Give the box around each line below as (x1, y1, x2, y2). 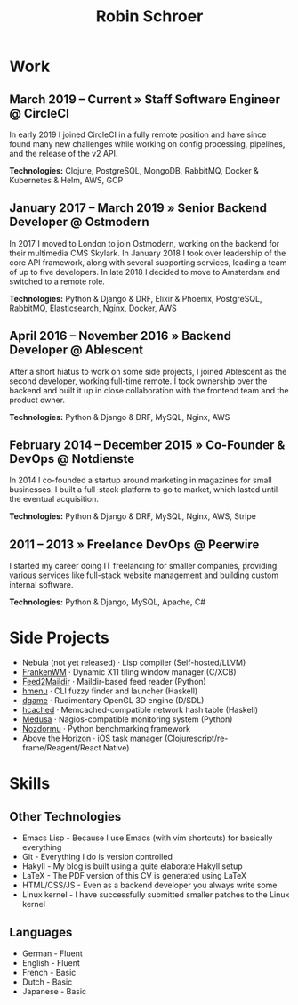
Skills (9, 774, 51, 794)
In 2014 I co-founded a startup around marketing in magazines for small (9, 474, 273, 486)
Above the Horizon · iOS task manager (21, 733, 163, 744)
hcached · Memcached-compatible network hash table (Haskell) (21, 705, 259, 716)
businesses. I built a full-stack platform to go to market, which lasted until (9, 484, 278, 495)
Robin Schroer (95, 6, 204, 27)
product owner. (9, 394, 65, 405)
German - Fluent (21, 948, 83, 959)
